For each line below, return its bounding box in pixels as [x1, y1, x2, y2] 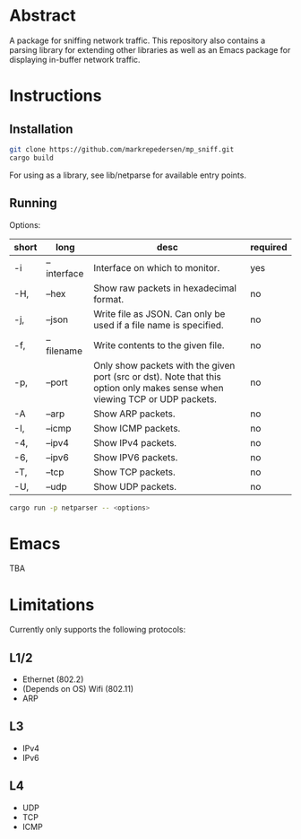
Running [9, 196, 58, 211]
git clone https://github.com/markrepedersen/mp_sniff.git [9, 144, 235, 153]
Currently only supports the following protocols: [9, 625, 186, 635]
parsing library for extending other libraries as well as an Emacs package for [9, 44, 291, 55]
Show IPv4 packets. [93, 436, 177, 449]
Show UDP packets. [93, 480, 177, 493]
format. [93, 293, 124, 305]
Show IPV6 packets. [93, 450, 178, 463]
